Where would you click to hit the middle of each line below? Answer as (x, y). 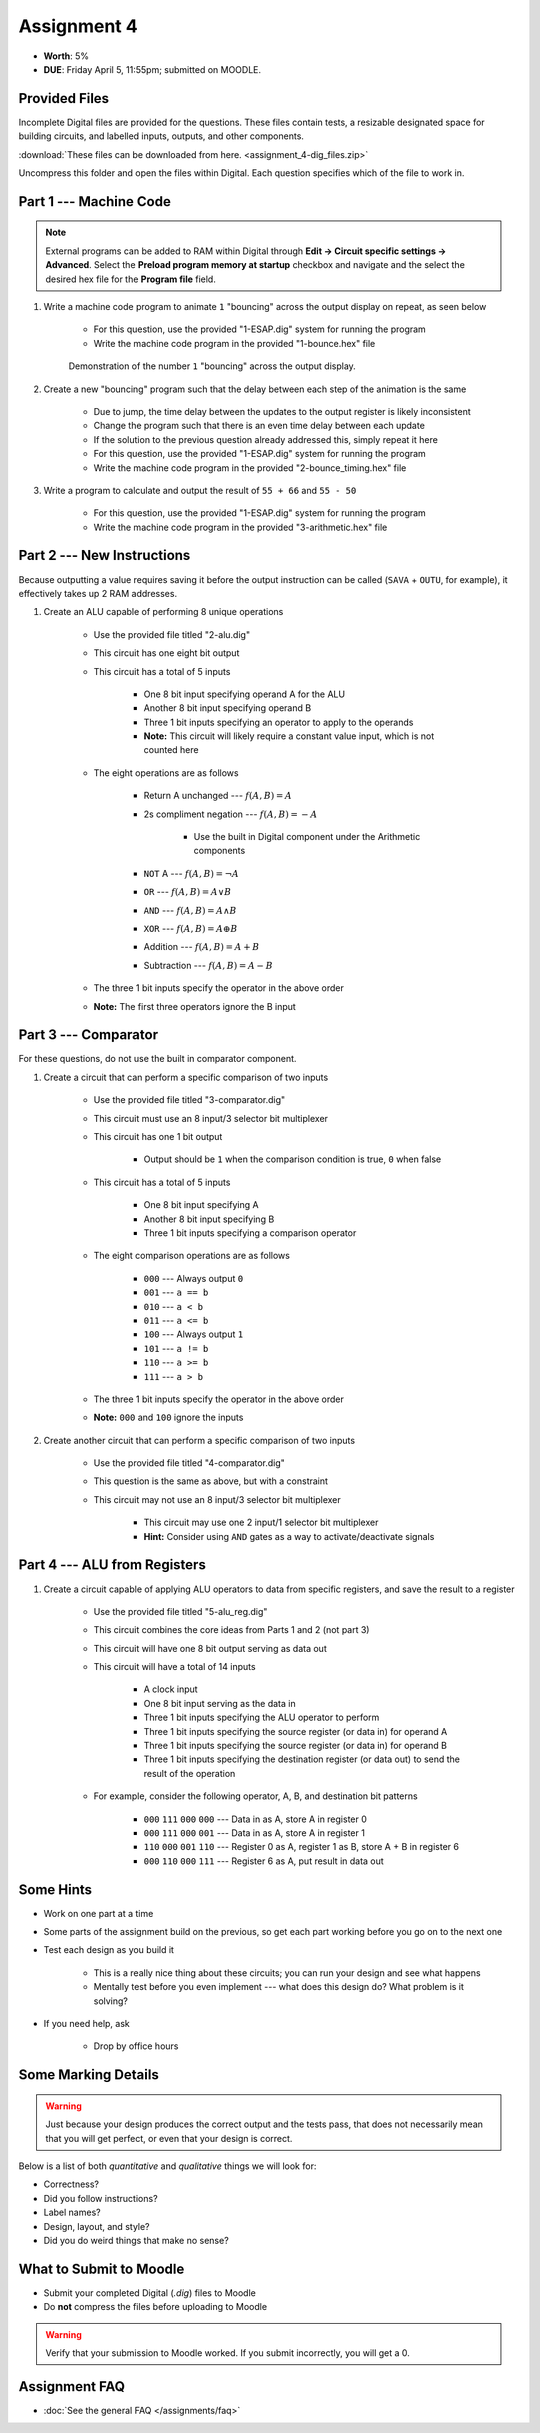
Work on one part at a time (98, 1913)
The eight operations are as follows (166, 772)
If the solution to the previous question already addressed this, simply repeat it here (266, 439)
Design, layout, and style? (96, 2226)
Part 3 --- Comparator (88, 1035)
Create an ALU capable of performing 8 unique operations (163, 612)
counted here (171, 750)
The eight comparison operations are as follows (191, 1256)
